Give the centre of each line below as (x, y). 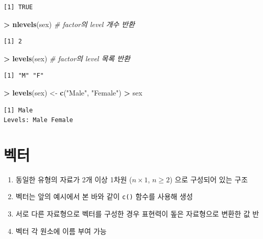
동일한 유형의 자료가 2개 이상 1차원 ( (74, 179)
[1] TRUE (18, 7)
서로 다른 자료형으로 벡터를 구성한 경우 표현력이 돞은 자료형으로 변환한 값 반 (137, 214)
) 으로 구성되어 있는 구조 (209, 179)
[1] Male (18, 110)
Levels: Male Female (39, 120)
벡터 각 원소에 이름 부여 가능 (61, 231)
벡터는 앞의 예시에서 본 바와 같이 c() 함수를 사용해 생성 (104, 196)
